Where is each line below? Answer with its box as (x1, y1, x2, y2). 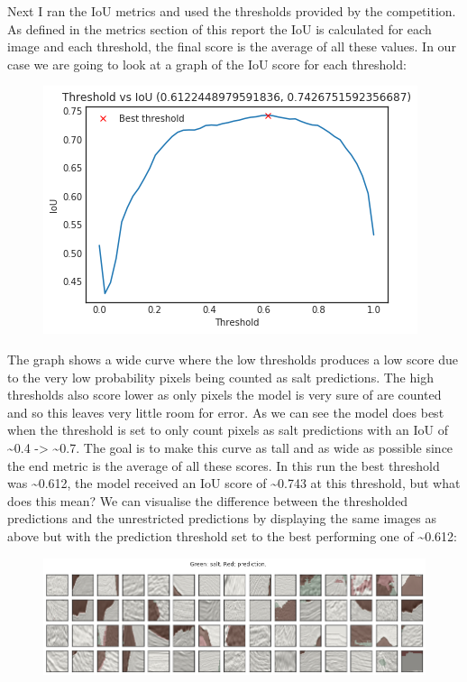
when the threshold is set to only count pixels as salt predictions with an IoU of (7, 420, 449, 439)
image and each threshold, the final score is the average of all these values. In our (7, 37, 456, 56)
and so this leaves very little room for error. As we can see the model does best (7, 402, 444, 421)
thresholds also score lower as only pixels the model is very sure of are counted (7, 385, 442, 404)
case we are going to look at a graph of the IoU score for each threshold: (7, 54, 407, 73)
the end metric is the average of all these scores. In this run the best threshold (7, 456, 440, 475)
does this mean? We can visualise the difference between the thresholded (7, 491, 408, 510)
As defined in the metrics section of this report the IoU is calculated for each (7, 19, 432, 38)
